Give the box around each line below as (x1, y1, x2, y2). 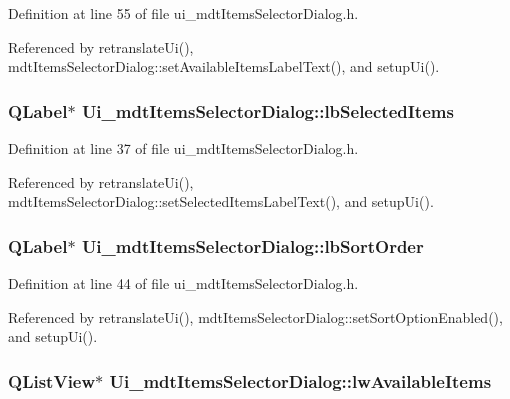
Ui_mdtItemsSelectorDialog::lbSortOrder (81, 233, 424, 258)
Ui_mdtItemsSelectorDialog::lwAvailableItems (109, 368, 492, 393)
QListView (8, 368, 96, 393)
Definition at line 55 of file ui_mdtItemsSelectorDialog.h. (8, 3, 359, 23)
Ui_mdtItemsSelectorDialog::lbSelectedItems (81, 98, 454, 123)
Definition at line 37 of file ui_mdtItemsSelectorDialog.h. (8, 138, 359, 158)
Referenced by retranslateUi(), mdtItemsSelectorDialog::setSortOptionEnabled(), (8, 306, 503, 327)
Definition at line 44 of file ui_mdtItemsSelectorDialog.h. (8, 273, 359, 293)
